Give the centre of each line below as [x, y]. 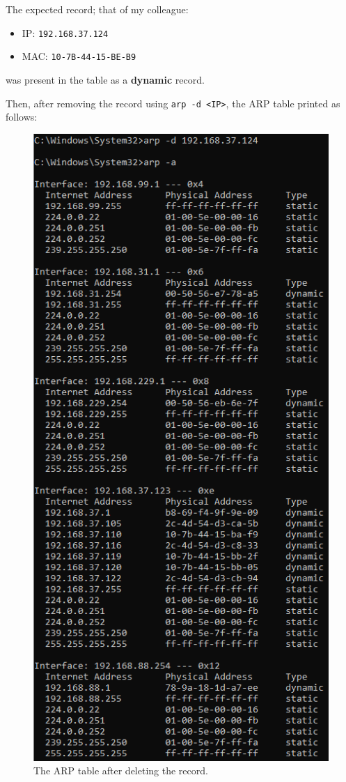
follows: [22, 117]
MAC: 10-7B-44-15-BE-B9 [79, 56]
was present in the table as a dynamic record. [105, 79]
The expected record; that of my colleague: [97, 9]
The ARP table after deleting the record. [121, 770]
